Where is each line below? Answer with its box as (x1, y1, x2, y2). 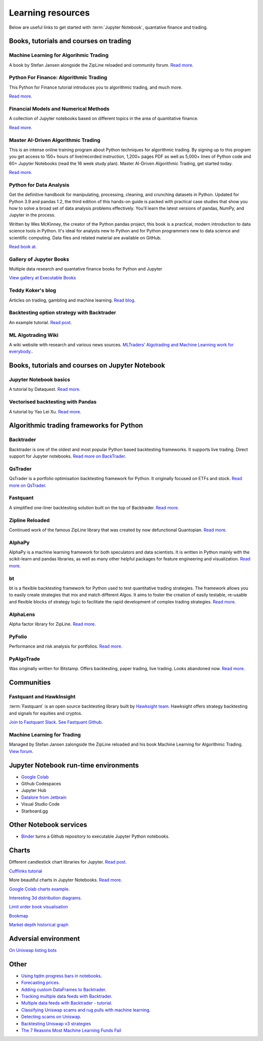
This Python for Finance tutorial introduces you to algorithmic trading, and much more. (9, 84, 183, 90)
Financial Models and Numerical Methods (9, 105, 110, 112)
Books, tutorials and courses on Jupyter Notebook (9, 361, 166, 370)
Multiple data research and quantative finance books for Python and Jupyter (9, 266, 163, 272)
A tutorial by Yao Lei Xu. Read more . (9, 408, 81, 414)
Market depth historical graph (9, 922, 69, 928)
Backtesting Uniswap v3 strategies (21, 1021, 91, 1026)
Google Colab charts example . (9, 886, 70, 892)
